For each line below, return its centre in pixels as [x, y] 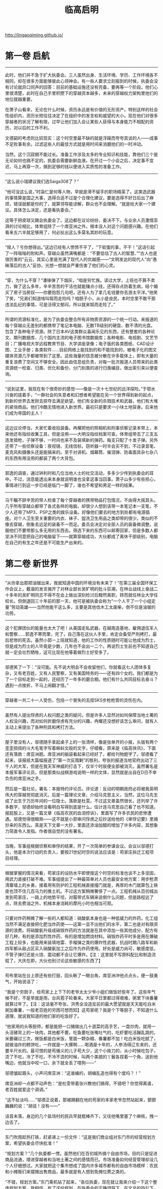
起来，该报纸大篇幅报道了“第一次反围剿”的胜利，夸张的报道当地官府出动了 [79, 760]
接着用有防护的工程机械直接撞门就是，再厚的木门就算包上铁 [98, 885]
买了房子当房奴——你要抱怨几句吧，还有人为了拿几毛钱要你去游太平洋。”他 [79, 293]
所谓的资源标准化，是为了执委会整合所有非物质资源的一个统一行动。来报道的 [81, 319]
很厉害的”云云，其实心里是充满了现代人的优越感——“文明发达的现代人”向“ [79, 260]
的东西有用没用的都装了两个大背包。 [41, 458]
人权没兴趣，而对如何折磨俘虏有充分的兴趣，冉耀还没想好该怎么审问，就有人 [81, 721]
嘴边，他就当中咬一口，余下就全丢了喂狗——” [51, 1063]
